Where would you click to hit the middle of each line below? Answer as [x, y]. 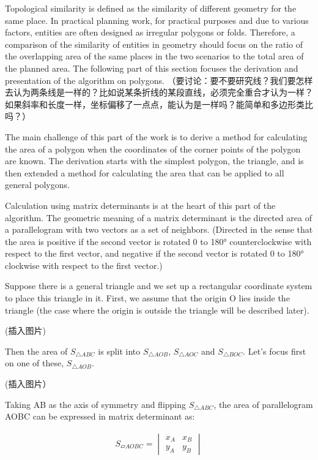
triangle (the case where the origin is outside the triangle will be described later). [157, 310]
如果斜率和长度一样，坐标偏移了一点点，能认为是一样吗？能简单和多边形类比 [159, 104]
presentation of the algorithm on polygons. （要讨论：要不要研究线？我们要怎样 [159, 80]
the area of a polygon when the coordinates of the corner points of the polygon [153, 149]
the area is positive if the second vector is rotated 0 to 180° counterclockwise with [158, 241]
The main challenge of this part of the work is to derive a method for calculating [156, 136]
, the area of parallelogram [263, 404]
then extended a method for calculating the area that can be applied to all [145, 172]
